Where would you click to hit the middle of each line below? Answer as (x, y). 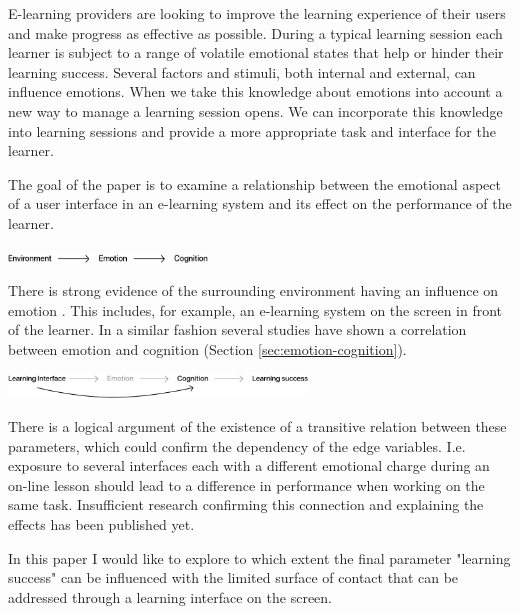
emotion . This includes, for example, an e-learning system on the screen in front (255, 309)
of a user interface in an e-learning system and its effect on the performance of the (260, 203)
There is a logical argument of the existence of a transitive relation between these (257, 426)
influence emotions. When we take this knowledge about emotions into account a (255, 91)
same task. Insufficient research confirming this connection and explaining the (246, 504)
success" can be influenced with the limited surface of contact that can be (233, 577)
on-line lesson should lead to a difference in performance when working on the (246, 484)
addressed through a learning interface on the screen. (170, 596)
